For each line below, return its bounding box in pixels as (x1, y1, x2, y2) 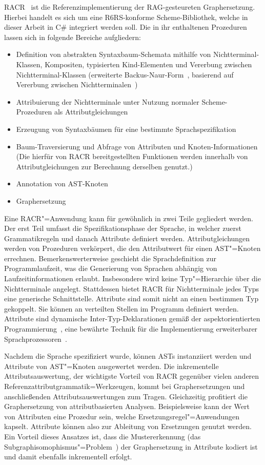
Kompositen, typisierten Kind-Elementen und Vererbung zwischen (45, 59, 252, 69)
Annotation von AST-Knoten (16, 178, 108, 189)
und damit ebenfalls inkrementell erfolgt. (4, 451, 132, 462)
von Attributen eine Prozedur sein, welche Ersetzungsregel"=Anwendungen (4, 411, 240, 421)
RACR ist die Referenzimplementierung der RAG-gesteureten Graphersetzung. (4, 2, 255, 12)
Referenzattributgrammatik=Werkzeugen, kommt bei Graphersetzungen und (4, 381, 245, 391)
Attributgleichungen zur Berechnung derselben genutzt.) (16, 161, 193, 171)
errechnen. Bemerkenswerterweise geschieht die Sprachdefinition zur (4, 253, 217, 263)
